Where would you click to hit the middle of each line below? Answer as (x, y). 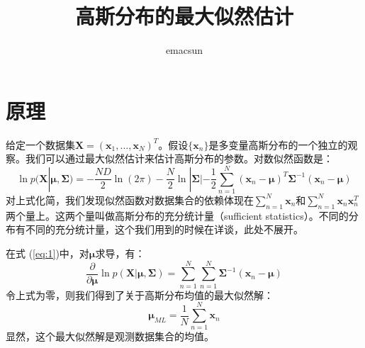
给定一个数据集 (40, 144)
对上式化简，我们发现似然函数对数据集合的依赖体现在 (130, 200)
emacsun (184, 50)
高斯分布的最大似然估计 (184, 16)
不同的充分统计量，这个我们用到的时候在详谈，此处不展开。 (164, 229)
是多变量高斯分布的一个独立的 (278, 144)
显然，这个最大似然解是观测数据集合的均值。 (110, 336)
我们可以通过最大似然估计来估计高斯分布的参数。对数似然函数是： (179, 158)
